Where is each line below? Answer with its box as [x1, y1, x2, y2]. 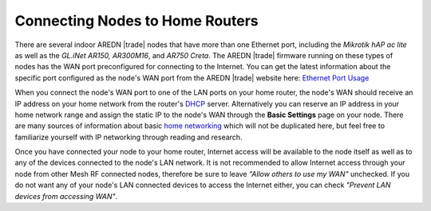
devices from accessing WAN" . [14, 191, 118, 201]
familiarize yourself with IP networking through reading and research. [14, 132, 243, 142]
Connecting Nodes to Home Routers [14, 12, 259, 29]
